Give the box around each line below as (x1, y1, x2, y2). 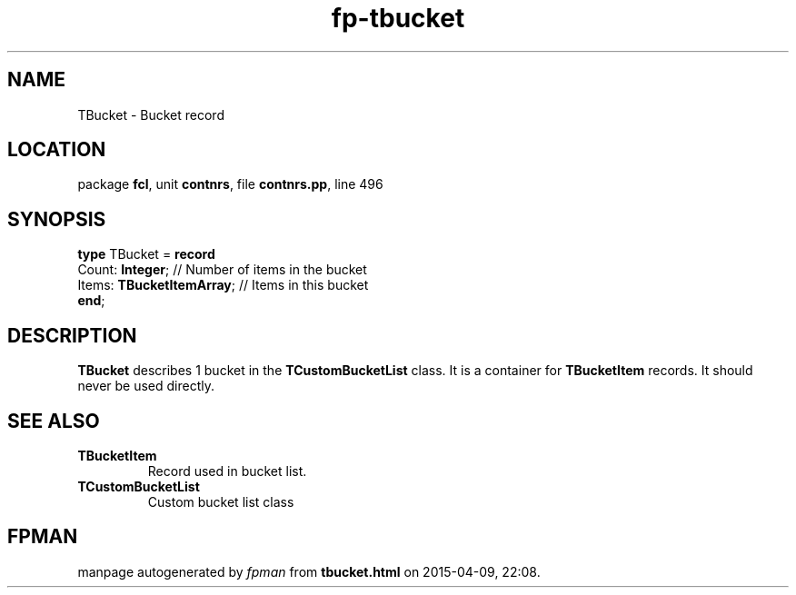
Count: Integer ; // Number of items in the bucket (77, 262, 367, 278)
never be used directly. (77, 378, 215, 394)
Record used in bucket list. (147, 462, 307, 479)
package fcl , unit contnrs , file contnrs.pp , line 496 (77, 176, 383, 193)
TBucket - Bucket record (77, 106, 224, 123)
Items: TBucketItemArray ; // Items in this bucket (77, 277, 369, 293)
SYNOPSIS (7, 207, 106, 231)
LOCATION (7, 138, 106, 162)
